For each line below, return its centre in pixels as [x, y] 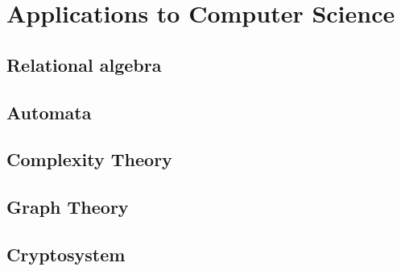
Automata [49, 112]
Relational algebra [84, 64]
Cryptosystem [66, 254]
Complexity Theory [89, 159]
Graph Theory [68, 207]
